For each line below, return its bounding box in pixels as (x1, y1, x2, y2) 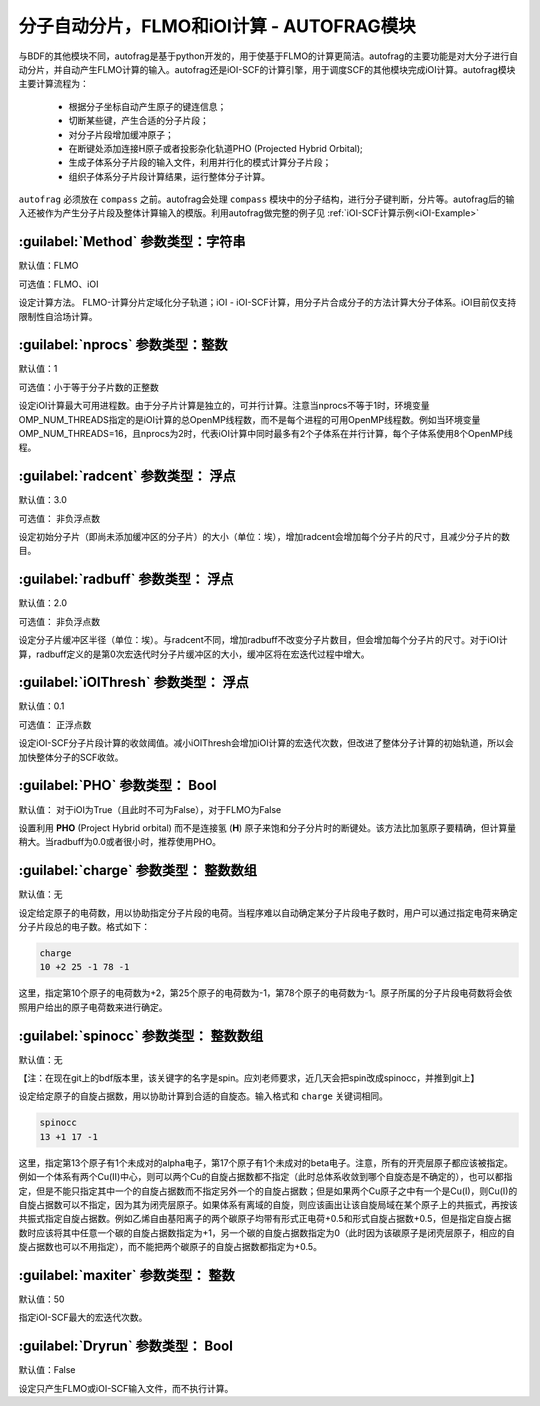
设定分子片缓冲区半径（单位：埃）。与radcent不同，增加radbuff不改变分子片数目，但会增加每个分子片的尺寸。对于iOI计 (18, 634, 508, 646)
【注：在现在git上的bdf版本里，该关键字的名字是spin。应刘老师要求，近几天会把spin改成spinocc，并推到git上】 (18, 1072, 480, 1084)
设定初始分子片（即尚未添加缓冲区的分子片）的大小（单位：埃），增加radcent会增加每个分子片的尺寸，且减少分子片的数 (18, 531, 510, 543)
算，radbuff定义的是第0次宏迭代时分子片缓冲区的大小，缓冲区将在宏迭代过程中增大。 (18, 648, 370, 660)
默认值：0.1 (18, 700, 65, 712)
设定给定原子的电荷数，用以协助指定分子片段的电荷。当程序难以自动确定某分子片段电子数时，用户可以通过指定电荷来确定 (18, 906, 518, 919)
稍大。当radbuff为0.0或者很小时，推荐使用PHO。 (18, 836, 222, 848)
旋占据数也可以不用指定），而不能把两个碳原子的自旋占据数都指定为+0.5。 (18, 1241, 322, 1253)
